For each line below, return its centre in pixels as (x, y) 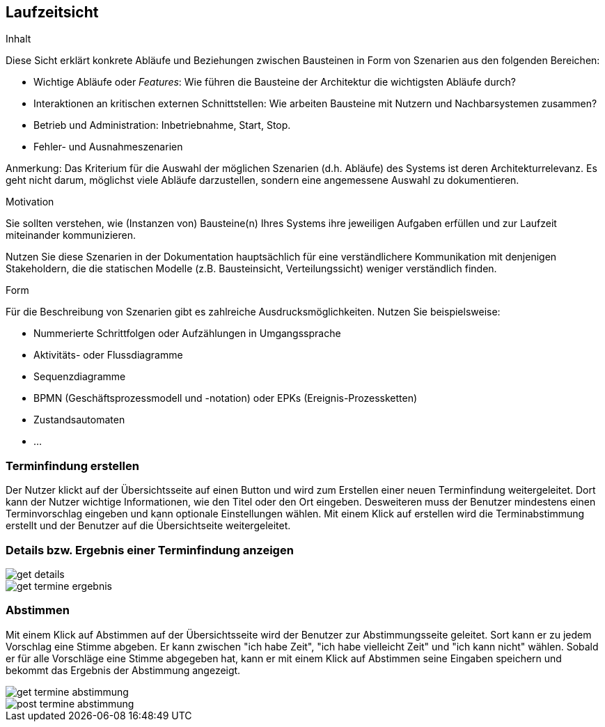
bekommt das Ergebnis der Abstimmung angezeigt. (123, 670)
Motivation (30, 202)
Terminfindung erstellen (72, 466)
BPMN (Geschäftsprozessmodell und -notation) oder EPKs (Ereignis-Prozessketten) (226, 398)
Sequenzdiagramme (80, 377)
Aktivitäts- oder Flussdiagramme (108, 355)
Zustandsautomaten (79, 420)
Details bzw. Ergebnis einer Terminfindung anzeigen (150, 550)
